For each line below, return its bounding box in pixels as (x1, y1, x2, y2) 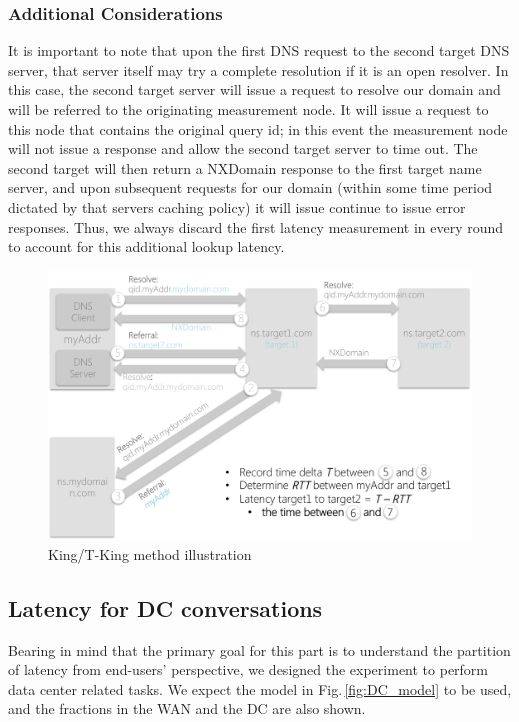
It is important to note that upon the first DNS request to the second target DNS (8, 40, 510, 61)
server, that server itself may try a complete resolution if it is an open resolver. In (8, 59, 509, 80)
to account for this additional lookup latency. (8, 236, 285, 257)
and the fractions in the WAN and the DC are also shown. (8, 698, 366, 719)
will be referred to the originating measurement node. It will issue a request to (8, 99, 489, 119)
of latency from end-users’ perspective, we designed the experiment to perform (8, 659, 489, 680)
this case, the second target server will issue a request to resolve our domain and (8, 79, 501, 100)
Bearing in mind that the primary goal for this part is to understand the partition (8, 639, 511, 660)
